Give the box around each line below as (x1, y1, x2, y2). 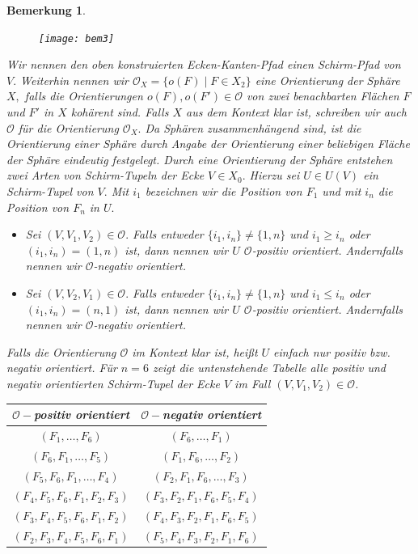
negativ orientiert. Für (6, 359, 117, 376)
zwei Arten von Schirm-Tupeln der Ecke (6, 167, 205, 184)
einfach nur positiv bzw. (273, 343, 391, 360)
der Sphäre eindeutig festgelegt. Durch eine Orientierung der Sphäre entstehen (6, 150, 393, 167)
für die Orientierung (18, 119, 119, 136)
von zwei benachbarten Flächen (246, 87, 399, 104)
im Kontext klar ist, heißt (132, 343, 258, 360)
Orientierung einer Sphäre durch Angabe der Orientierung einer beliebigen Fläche (6, 135, 410, 152)
